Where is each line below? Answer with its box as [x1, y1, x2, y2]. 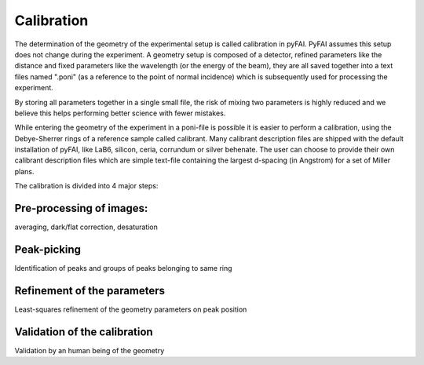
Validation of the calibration [14, 325, 153, 338]
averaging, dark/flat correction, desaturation [14, 222, 159, 232]
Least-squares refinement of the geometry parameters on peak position [14, 305, 247, 314]
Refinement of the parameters [14, 283, 165, 297]
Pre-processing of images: [14, 202, 148, 215]
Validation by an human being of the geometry [14, 345, 165, 355]
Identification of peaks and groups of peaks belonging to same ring [14, 264, 232, 273]
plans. [14, 166, 35, 176]
